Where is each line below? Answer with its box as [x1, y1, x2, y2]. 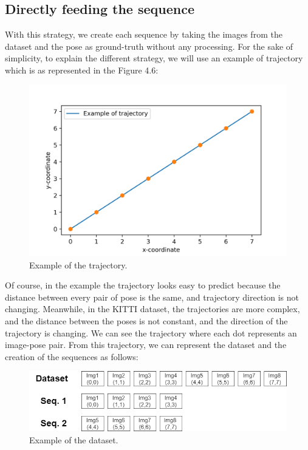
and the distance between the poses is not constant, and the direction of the [5, 314, 288, 327]
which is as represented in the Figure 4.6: [5, 63, 159, 76]
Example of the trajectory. [29, 258, 128, 271]
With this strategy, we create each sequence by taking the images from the [5, 28, 282, 41]
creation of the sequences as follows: [5, 350, 139, 363]
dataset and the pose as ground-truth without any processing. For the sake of [5, 39, 293, 52]
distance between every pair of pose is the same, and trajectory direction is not [5, 290, 299, 303]
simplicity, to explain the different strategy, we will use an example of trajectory [5, 52, 303, 64]
